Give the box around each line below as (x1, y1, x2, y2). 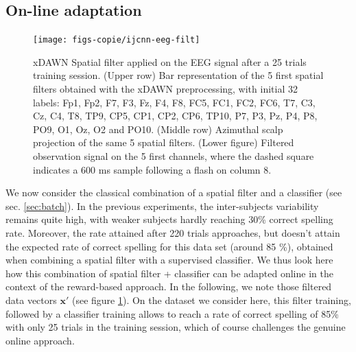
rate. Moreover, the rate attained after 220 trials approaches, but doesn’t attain (5, 225, 340, 239)
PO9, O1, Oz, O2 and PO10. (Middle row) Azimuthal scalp (33, 121, 283, 136)
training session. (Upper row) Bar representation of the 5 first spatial (33, 68, 324, 82)
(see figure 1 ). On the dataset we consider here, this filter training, (71, 292, 351, 307)
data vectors (5, 292, 57, 307)
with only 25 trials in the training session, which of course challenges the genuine (5, 320, 346, 334)
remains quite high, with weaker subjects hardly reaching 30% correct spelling (5, 212, 333, 226)
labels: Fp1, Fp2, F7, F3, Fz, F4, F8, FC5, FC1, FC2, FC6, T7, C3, (33, 95, 316, 109)
